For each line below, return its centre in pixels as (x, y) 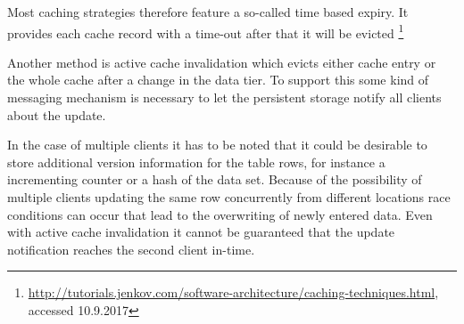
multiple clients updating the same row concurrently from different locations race (229, 197)
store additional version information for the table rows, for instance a (196, 162)
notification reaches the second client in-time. (131, 249)
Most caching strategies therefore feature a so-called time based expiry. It (208, 12)
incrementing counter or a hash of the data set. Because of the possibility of (215, 179)
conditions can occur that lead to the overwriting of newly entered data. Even (220, 214)
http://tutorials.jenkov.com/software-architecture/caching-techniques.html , (233, 292)
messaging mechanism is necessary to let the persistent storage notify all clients (224, 97)
